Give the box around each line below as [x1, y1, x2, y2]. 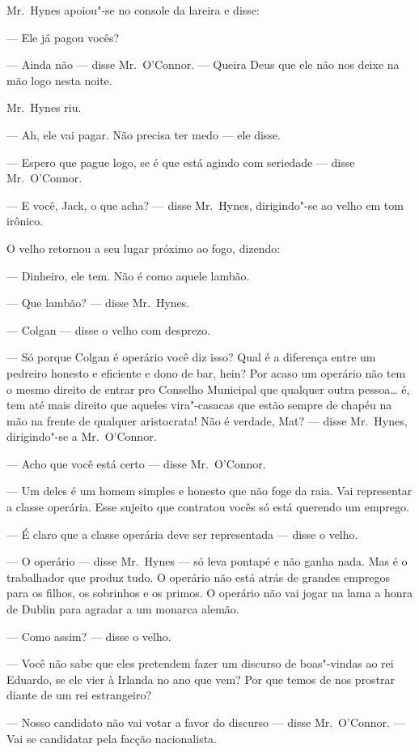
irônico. [6, 212, 44, 229]
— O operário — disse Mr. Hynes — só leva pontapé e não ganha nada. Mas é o [6, 553, 408, 570]
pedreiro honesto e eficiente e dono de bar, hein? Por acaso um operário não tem [6, 364, 406, 381]
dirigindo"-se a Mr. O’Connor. [6, 428, 157, 445]
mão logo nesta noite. [6, 71, 112, 88]
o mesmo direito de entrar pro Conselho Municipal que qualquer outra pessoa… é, [6, 380, 410, 397]
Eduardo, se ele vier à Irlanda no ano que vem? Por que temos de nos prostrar [6, 670, 396, 687]
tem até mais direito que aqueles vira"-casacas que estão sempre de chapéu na [6, 396, 392, 413]
